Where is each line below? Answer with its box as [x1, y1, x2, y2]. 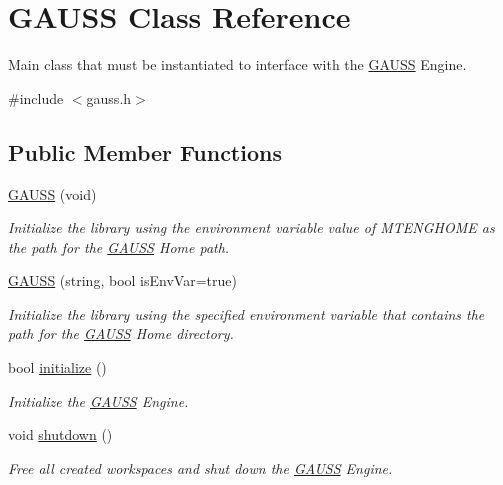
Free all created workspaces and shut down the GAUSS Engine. [8, 457, 393, 478]
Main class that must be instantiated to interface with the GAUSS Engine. [8, 54, 467, 75]
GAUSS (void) [8, 183, 97, 204]
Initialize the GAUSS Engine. [8, 390, 189, 411]
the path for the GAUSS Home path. [8, 236, 230, 257]
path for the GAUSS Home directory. [8, 323, 234, 344]
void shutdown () [8, 424, 113, 445]
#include [8, 87, 64, 108]
